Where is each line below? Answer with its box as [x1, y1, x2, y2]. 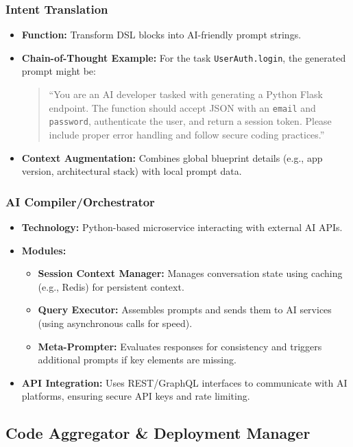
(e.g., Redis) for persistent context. [38, 279, 184, 293]
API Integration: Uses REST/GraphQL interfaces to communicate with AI [21, 375, 348, 389]
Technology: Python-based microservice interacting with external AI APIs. [21, 219, 343, 234]
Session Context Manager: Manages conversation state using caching [38, 266, 343, 280]
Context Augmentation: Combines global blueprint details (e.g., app [21, 150, 323, 165]
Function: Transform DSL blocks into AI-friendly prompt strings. [21, 27, 302, 42]
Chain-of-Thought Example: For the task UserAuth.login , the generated [21, 50, 346, 64]
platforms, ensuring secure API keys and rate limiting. [21, 389, 250, 403]
